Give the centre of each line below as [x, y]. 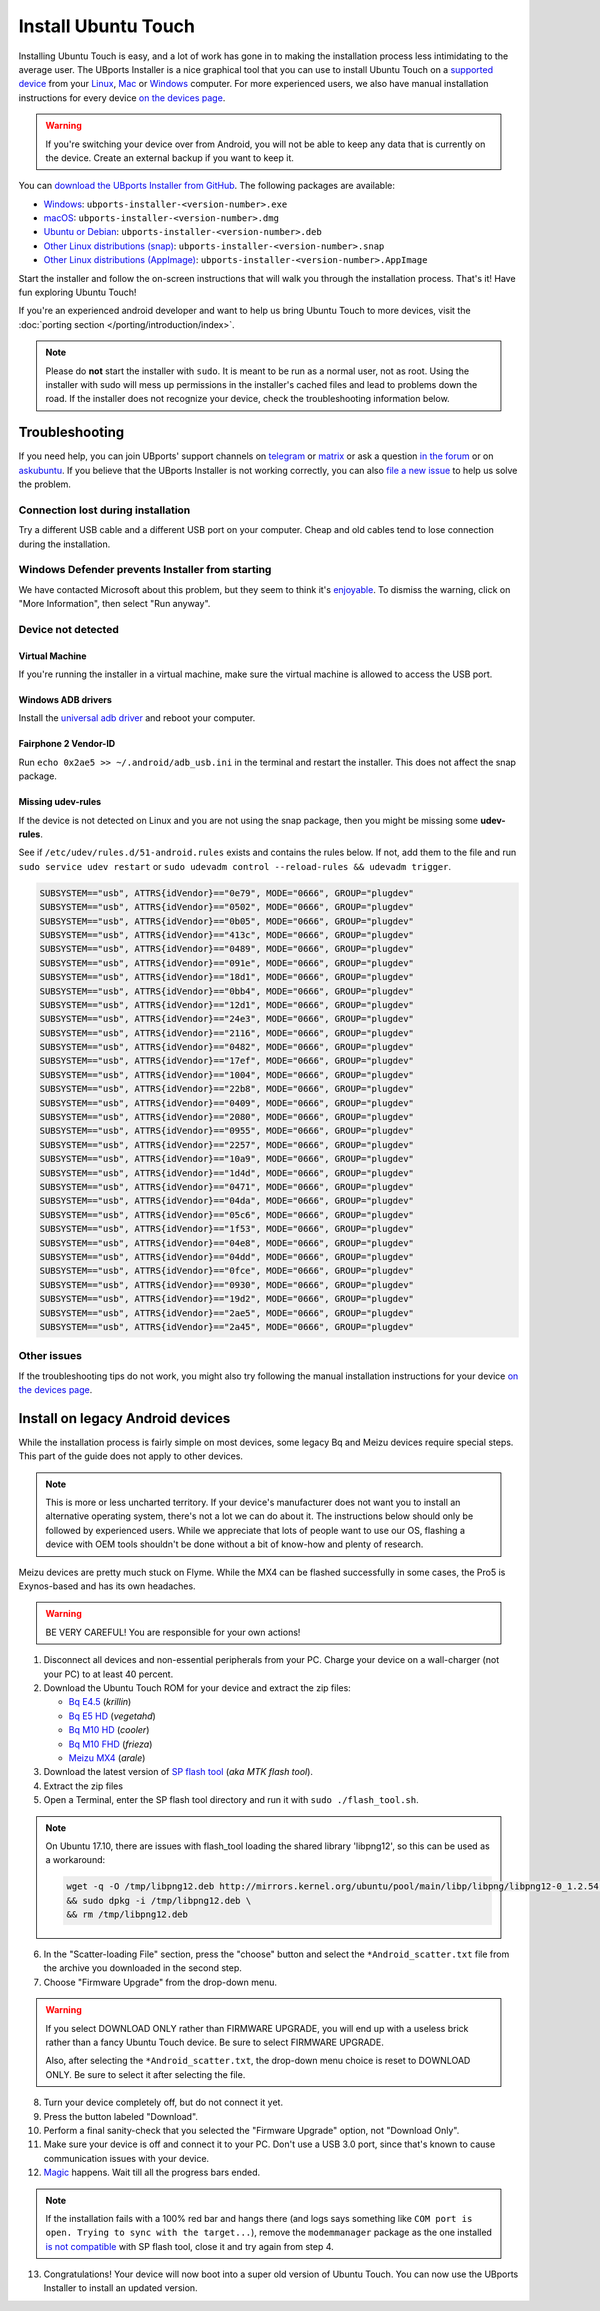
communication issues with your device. [126, 2158]
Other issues [50, 1356]
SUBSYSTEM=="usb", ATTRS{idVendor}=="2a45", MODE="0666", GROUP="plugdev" [227, 1326]
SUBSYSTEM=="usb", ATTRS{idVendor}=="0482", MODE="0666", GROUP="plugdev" [227, 1047]
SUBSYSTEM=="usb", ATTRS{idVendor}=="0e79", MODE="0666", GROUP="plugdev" [227, 893]
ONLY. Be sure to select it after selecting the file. [145, 2074]
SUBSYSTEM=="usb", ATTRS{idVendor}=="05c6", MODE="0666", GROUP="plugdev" [227, 1214]
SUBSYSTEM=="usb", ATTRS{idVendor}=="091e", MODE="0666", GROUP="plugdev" [227, 963]
